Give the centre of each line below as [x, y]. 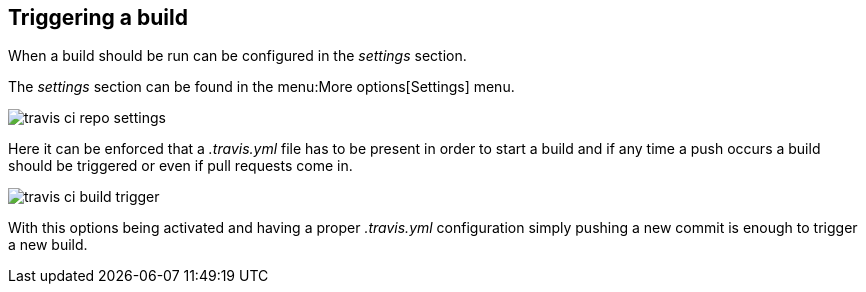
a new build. [48, 245]
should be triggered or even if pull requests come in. [180, 166]
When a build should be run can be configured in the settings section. [237, 56]
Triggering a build [98, 17]
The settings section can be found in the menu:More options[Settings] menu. [261, 87]
